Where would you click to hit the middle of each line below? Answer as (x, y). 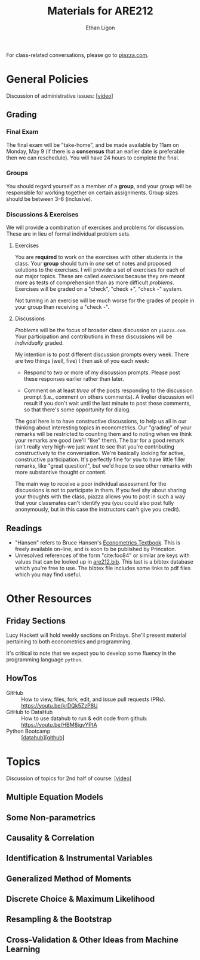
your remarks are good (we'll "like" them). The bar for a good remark (99, 440)
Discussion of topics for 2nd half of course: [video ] (69, 778)
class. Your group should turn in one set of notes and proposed (93, 264)
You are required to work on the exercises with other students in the (99, 257)
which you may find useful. (48, 574)
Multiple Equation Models (55, 797)
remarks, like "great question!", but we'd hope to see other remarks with (103, 466)
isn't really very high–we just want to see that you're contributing (94, 447)
